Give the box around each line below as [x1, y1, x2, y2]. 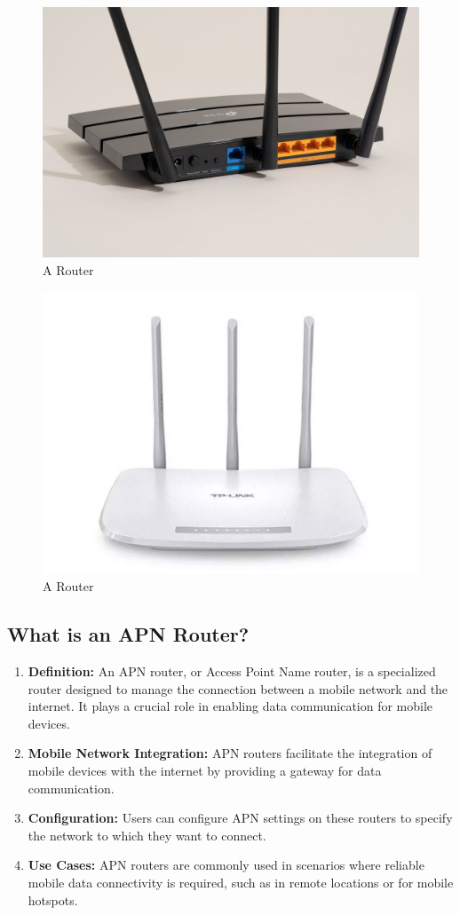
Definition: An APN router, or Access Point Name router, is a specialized [28, 661, 436, 680]
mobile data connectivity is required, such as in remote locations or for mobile [28, 872, 454, 891]
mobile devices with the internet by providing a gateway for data [28, 761, 382, 779]
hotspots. [28, 890, 78, 909]
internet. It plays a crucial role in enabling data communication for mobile [28, 697, 433, 715]
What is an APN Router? [7, 620, 250, 648]
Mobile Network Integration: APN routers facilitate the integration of [28, 744, 432, 762]
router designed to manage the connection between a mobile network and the [28, 679, 448, 698]
